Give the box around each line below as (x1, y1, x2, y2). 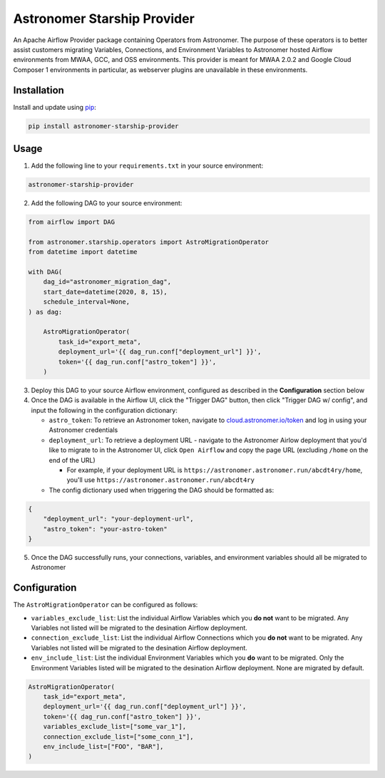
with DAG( (28, 268, 63, 276)
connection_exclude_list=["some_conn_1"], (43, 732, 194, 741)
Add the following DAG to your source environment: (31, 199, 183, 208)
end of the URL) (48, 456, 96, 464)
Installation (13, 84, 64, 96)
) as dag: (28, 307, 63, 316)
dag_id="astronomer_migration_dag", (43, 278, 171, 286)
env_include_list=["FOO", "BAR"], (43, 742, 164, 750)
